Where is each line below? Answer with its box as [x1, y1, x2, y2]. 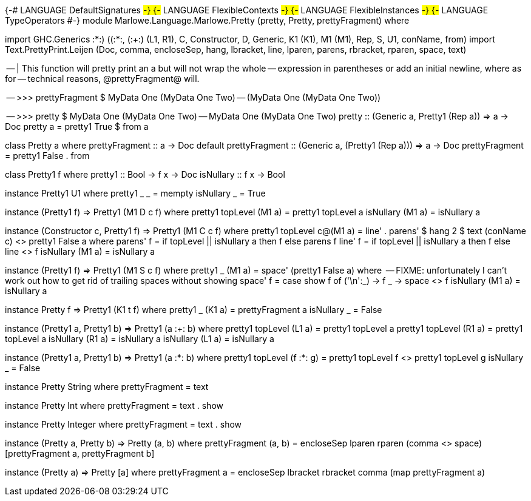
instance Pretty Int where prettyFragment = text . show [5, 400, 223, 411]
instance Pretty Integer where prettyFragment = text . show [5, 419, 242, 429]
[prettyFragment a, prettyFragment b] [5, 448, 155, 459]
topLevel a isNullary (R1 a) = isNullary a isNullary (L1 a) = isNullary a [5, 334, 274, 344]
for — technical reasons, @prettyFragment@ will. [5, 73, 200, 84]
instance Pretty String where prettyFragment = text [5, 382, 209, 392]
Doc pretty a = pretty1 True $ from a [5, 121, 149, 132]
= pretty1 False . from [5, 150, 90, 161]
